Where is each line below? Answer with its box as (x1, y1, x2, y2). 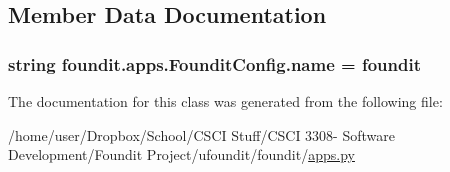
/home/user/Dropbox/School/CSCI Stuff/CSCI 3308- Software (8, 124, 395, 145)
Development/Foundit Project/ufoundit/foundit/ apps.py (8, 144, 355, 165)
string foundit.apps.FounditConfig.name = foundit (8, 51, 421, 76)
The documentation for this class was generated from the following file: (8, 91, 443, 111)
